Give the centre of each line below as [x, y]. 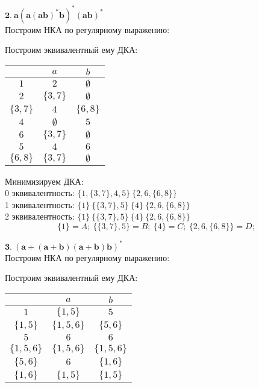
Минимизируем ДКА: [44, 181]
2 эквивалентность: [40, 216]
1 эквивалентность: [40, 204]
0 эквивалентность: [40, 193]
